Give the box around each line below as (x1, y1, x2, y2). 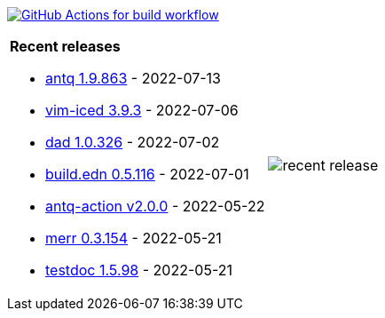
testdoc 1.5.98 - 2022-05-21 (45, 261, 232, 279)
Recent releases (10, 37, 121, 55)
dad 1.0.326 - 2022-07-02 (45, 133, 220, 151)
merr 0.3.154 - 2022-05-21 (45, 229, 222, 247)
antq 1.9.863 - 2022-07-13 (45, 69, 221, 87)
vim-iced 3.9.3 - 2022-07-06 (45, 101, 239, 119)
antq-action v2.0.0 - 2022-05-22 (45, 197, 265, 215)
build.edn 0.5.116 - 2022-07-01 (45, 165, 249, 183)
